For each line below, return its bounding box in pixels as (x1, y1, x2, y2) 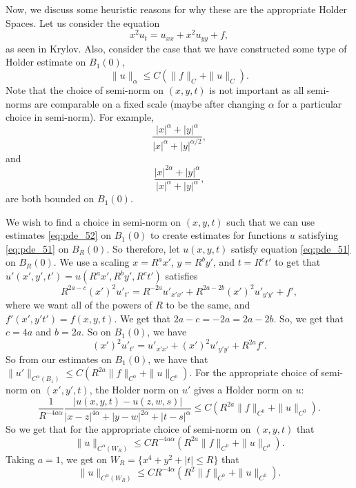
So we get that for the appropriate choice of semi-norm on (6, 422, 251, 436)
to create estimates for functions (150, 228, 287, 242)
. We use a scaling (53, 255, 130, 269)
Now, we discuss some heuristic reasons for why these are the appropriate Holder (6, 2, 348, 16)
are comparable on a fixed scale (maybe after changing (34, 96, 265, 110)
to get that (275, 255, 321, 269)
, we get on (60, 451, 108, 466)
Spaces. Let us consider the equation (6, 15, 160, 30)
